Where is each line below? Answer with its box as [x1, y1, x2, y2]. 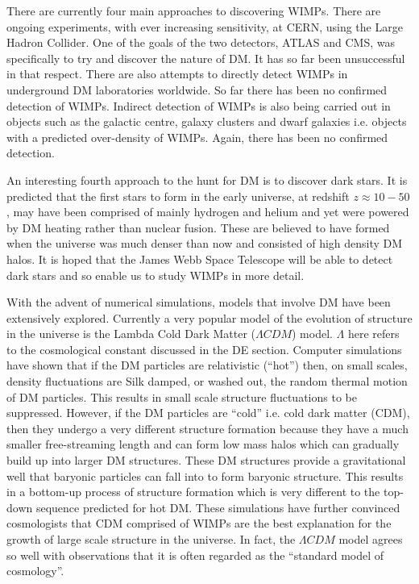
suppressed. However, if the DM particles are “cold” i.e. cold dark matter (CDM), [6, 404, 410, 421]
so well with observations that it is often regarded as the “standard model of [6, 546, 384, 563]
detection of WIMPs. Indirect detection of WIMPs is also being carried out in [6, 97, 391, 114]
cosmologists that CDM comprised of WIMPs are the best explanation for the [6, 515, 392, 532]
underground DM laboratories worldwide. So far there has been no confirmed [6, 81, 388, 98]
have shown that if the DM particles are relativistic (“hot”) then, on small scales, [6, 357, 408, 373]
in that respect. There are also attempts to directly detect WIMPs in [6, 65, 348, 82]
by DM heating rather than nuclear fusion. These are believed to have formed [6, 219, 390, 236]
